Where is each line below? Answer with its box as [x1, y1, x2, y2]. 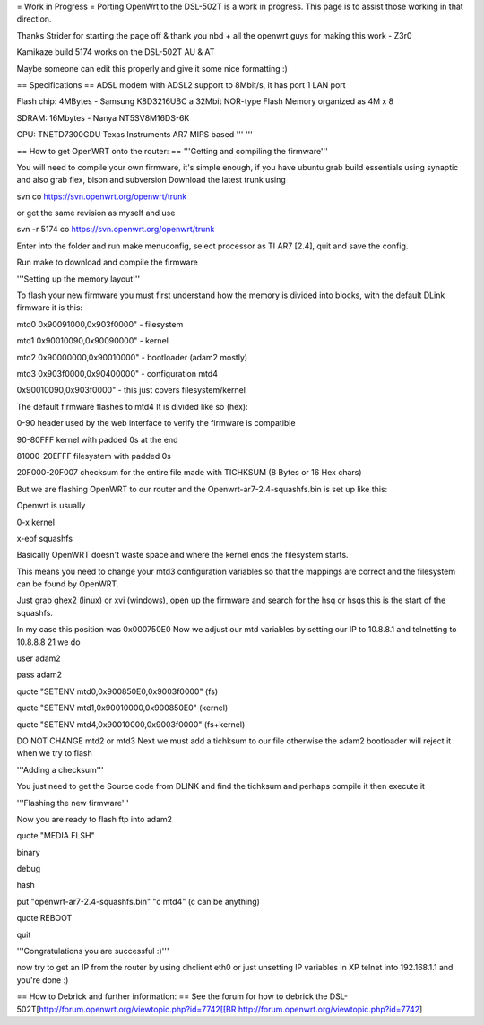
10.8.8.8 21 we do [16, 637, 81, 647]
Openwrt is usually [16, 500, 86, 511]
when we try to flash [16, 748, 93, 759]
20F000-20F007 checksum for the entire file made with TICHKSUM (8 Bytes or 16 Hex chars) [16, 467, 362, 478]
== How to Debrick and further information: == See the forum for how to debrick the [16, 991, 328, 1002]
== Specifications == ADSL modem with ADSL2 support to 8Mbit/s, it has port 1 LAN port [16, 79, 346, 90]
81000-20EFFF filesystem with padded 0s [16, 450, 172, 461]
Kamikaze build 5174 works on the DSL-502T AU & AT [16, 47, 215, 57]
